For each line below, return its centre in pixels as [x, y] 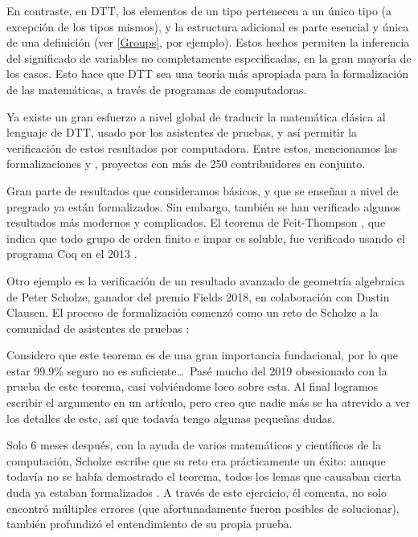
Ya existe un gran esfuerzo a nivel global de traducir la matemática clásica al [196, 116]
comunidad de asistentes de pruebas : [98, 328]
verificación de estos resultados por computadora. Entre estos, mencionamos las [202, 148]
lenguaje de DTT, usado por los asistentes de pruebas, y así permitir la [182, 132]
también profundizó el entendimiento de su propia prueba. [150, 524]
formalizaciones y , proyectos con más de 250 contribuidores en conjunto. [186, 164]
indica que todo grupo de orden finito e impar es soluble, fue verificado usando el [206, 238]
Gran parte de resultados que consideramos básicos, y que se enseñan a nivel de [203, 190]
